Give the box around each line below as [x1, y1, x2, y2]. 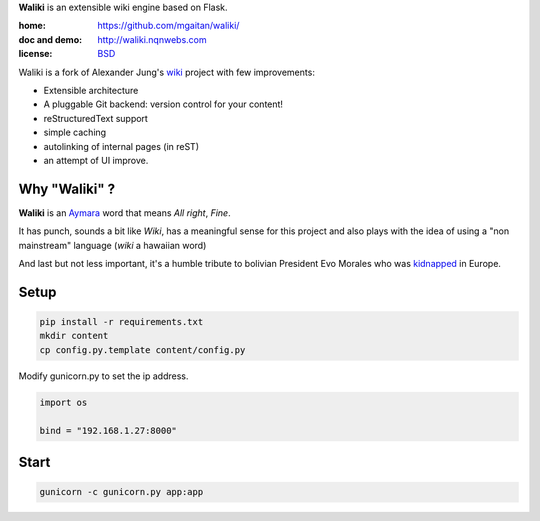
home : [18, 20, 47, 32]
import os [39, 396, 88, 408]
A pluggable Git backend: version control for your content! [43, 98, 284, 110]
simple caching [43, 126, 107, 139]
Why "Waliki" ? [18, 180, 116, 197]
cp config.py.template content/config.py [39, 344, 246, 355]
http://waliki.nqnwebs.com [97, 33, 207, 45]
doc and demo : [18, 33, 83, 45]
